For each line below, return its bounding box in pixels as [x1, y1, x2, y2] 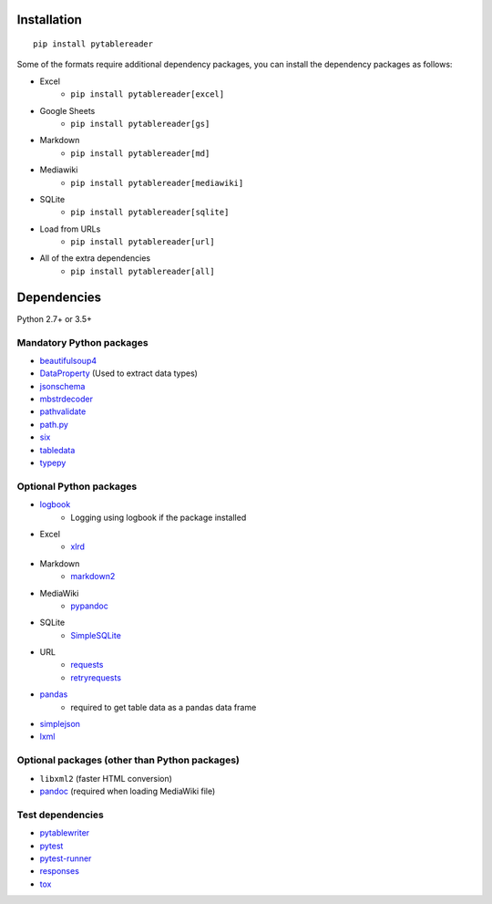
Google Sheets [39, 105, 96, 116]
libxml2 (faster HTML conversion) [39, 773, 173, 784]
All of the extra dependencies [39, 253, 150, 264]
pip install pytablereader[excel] [70, 89, 225, 99]
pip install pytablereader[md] [70, 148, 210, 159]
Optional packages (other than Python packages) [16, 753, 241, 766]
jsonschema [39, 380, 86, 391]
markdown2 [70, 571, 116, 582]
